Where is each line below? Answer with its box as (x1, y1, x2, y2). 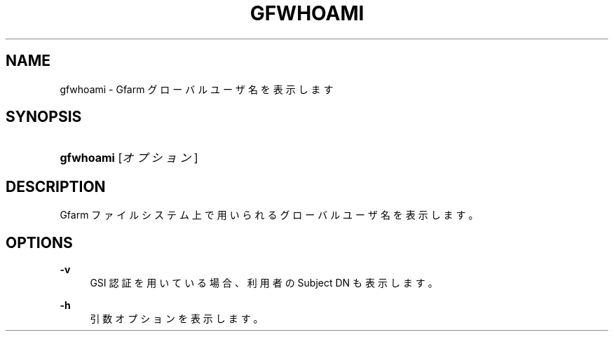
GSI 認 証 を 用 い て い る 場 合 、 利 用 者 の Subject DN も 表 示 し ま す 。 (90, 277, 438, 289)
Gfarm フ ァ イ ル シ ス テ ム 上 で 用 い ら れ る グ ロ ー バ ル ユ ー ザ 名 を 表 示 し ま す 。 (60, 209, 479, 221)
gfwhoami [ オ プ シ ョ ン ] (60, 151, 198, 165)
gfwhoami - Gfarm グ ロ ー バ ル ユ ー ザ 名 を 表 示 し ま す (60, 83, 334, 95)
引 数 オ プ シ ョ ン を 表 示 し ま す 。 (90, 312, 264, 325)
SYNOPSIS (6, 108, 82, 126)
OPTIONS (6, 233, 73, 252)
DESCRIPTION (6, 177, 106, 195)
